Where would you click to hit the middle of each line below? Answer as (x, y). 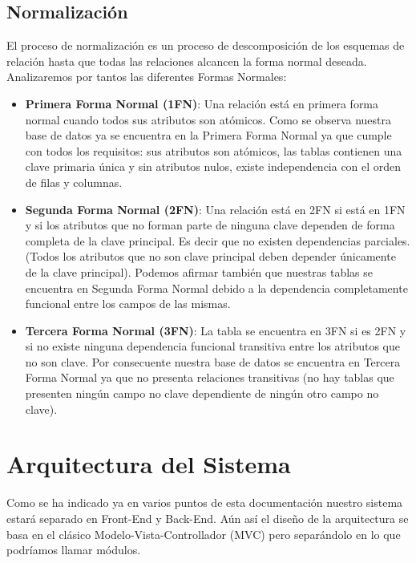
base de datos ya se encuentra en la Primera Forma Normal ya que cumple (208, 135)
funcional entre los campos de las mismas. (128, 304)
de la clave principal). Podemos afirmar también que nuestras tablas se (199, 271)
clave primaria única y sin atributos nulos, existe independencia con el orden (213, 166)
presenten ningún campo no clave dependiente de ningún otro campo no (202, 393)
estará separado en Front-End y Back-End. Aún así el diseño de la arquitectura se (208, 518)
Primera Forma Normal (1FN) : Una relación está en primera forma (202, 103)
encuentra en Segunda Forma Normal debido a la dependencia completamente (216, 288)
